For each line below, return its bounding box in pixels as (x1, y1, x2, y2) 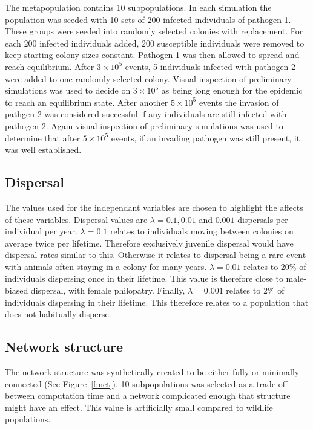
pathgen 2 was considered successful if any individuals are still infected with (5, 108, 287, 120)
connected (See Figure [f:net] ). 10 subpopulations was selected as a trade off (5, 377, 288, 390)
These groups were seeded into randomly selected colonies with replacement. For (5, 25, 303, 37)
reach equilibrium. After (5, 60, 94, 73)
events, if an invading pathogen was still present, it (111, 131, 300, 144)
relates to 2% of (226, 284, 285, 297)
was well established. (5, 143, 82, 156)
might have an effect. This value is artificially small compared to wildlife (5, 401, 273, 413)
